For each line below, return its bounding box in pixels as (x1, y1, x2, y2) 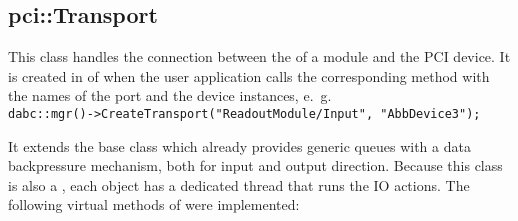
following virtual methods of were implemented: (8, 194, 300, 215)
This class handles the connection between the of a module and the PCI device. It (8, 46, 511, 67)
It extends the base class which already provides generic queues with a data (8, 135, 471, 156)
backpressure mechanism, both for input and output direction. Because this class (8, 155, 503, 176)
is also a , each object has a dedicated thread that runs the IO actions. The (8, 174, 470, 195)
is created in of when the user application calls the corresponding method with (8, 65, 490, 86)
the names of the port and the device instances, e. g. (8, 85, 332, 106)
